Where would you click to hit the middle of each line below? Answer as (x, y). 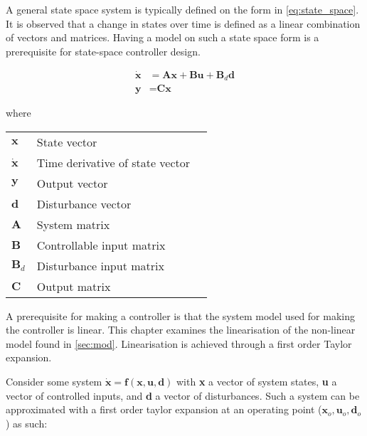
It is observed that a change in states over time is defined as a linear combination (183, 23)
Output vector (72, 183)
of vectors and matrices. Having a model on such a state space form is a (163, 37)
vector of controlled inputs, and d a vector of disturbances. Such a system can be (183, 395)
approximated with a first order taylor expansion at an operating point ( (164, 409)
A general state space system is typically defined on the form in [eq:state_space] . (182, 9)
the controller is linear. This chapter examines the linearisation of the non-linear (181, 330)
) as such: (27, 423)
